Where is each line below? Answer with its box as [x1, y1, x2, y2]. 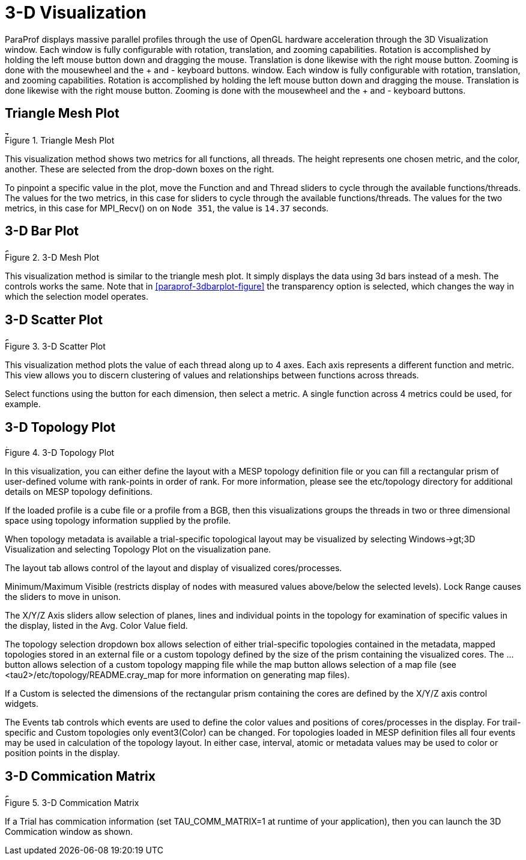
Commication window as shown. [5, 826, 133, 837]
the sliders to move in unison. [5, 592, 121, 602]
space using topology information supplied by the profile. [5, 515, 231, 526]
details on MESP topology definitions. [5, 486, 153, 497]
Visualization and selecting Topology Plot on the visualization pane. [5, 544, 271, 555]
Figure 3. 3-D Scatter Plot [5, 341, 106, 352]
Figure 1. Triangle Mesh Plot [5, 135, 115, 145]
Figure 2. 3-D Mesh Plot [5, 252, 100, 263]
